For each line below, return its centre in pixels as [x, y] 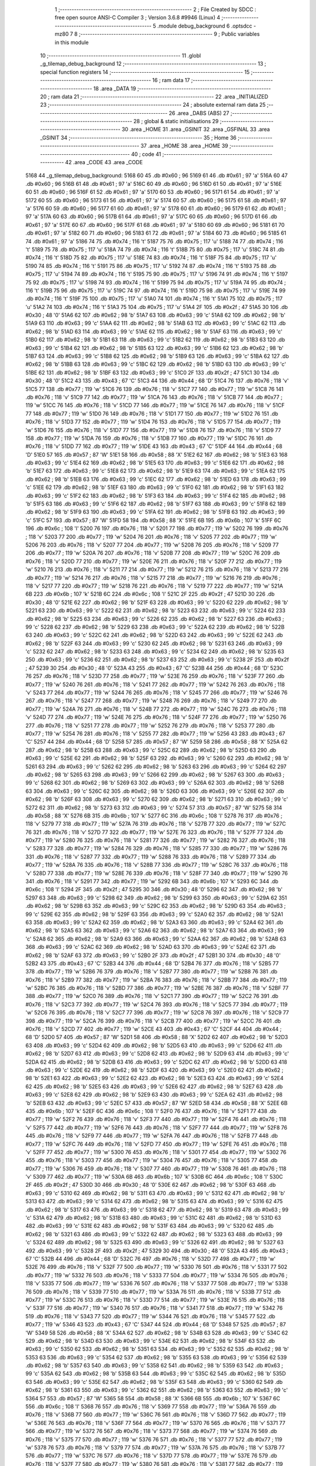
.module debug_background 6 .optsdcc [205, 26]
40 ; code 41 [146, 154]
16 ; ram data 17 [171, 80]
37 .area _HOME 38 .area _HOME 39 [184, 146]
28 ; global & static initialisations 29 [176, 121]
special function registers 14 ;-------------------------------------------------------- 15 [145, 72]
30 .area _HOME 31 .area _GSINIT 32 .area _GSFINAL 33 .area [196, 130]
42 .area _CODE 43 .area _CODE [104, 162]
